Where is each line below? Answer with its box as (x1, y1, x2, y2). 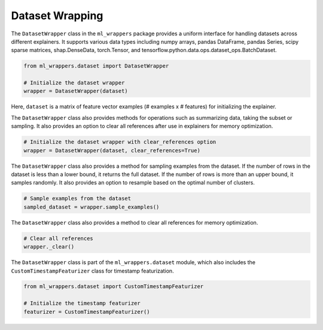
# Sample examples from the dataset (23, 195, 132, 202)
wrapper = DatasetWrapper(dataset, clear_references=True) (23, 147, 200, 154)
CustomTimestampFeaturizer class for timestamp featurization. (11, 267, 174, 274)
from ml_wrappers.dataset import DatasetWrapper (23, 63, 169, 69)
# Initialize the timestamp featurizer (23, 300, 141, 307)
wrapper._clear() (23, 243, 75, 250)
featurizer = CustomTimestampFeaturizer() (23, 308, 150, 315)
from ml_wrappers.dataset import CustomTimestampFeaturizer (23, 283, 204, 290)
